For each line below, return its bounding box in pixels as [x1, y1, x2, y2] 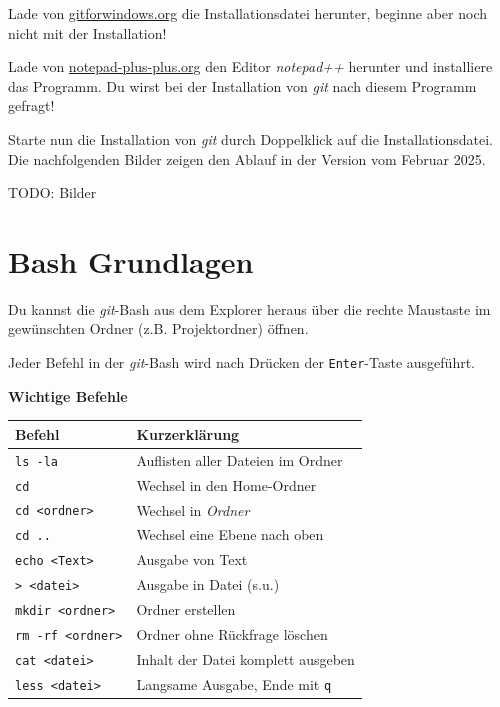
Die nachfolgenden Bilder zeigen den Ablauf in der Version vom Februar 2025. [8, 148, 486, 169]
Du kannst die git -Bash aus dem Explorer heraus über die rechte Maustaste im [8, 298, 491, 319]
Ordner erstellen [136, 599, 236, 620]
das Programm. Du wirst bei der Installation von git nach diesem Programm [8, 75, 477, 96]
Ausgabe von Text [136, 549, 248, 570]
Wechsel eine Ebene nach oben [136, 524, 324, 545]
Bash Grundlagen [8, 240, 254, 281]
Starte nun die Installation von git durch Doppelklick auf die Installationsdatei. [8, 128, 493, 149]
